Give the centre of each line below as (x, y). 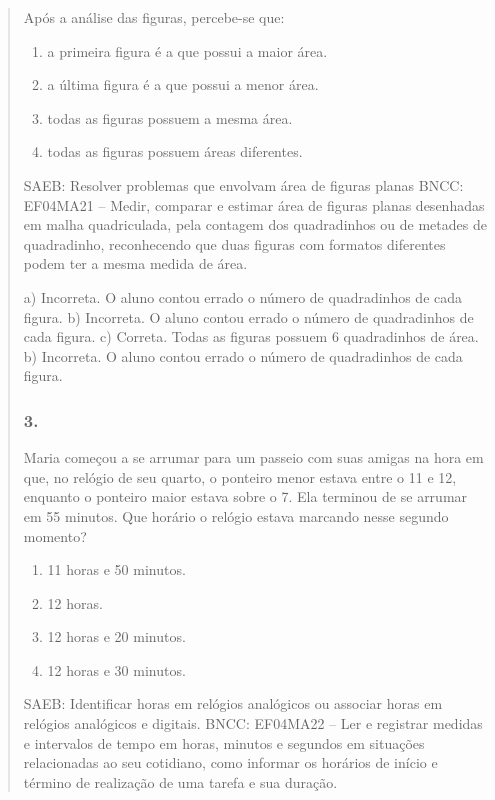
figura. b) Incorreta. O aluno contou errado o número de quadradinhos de (248, 316)
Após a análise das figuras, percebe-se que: (154, 17)
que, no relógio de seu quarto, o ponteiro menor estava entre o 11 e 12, (240, 476)
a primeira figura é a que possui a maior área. (187, 50)
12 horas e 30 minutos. (116, 669)
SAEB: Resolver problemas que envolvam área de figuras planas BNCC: (243, 184)
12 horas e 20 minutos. (116, 636)
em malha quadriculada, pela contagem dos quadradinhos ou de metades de (255, 224)
